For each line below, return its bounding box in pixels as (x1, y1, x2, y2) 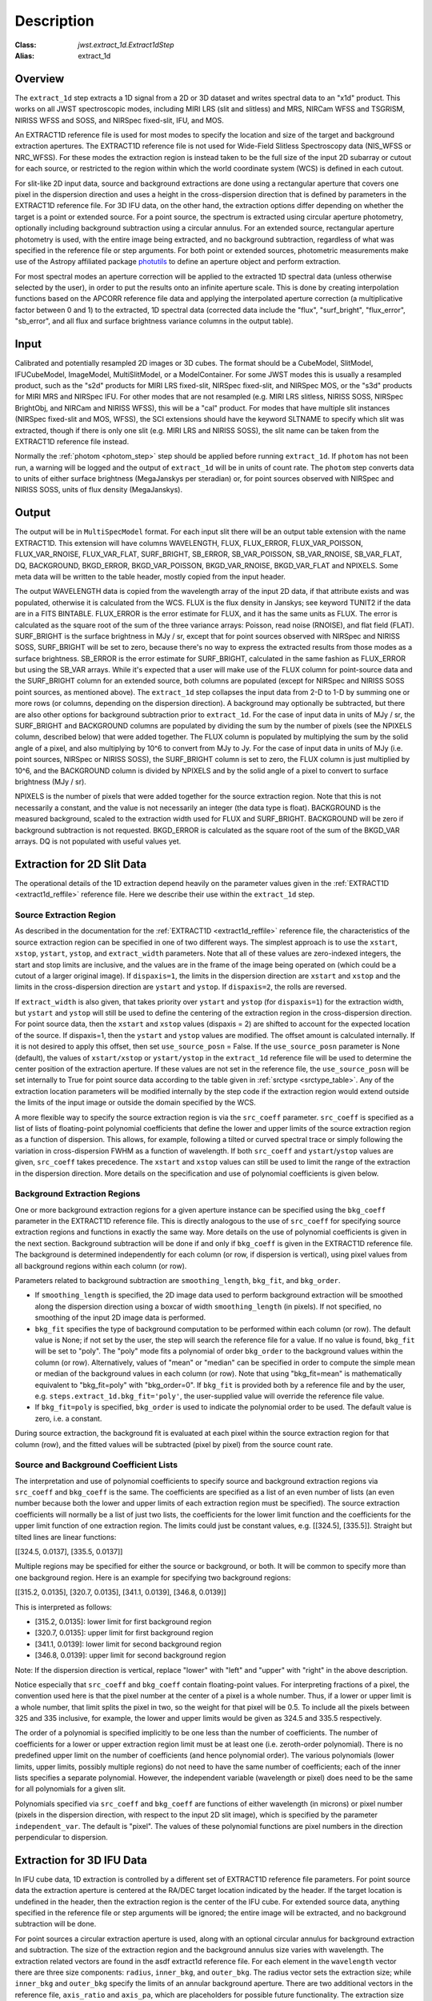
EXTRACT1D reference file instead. (14, 436, 130, 446)
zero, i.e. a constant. (34, 1414, 102, 1423)
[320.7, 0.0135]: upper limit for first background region (34, 1628, 214, 1638)
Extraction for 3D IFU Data (14, 1853, 147, 1867)
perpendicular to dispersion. (14, 1832, 108, 1842)
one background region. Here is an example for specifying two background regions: (14, 1573, 291, 1582)
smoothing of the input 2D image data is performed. (34, 1313, 206, 1322)
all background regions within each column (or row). (14, 1261, 187, 1270)
